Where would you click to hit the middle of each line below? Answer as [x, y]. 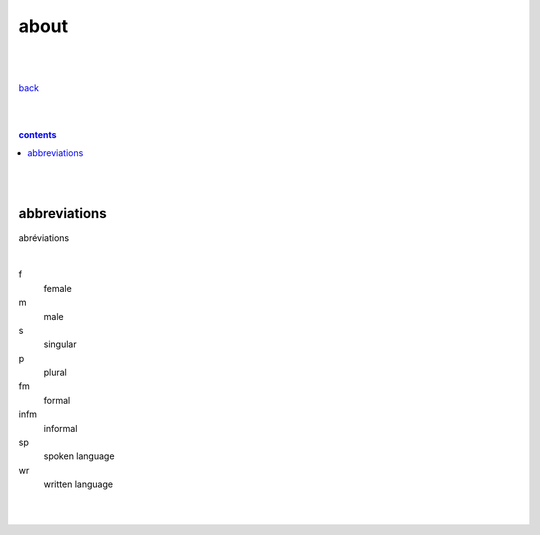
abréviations [44, 237]
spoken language [79, 456]
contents [37, 134]
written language [78, 484]
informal [60, 428]
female [57, 288]
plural [55, 372]
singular [60, 344]
